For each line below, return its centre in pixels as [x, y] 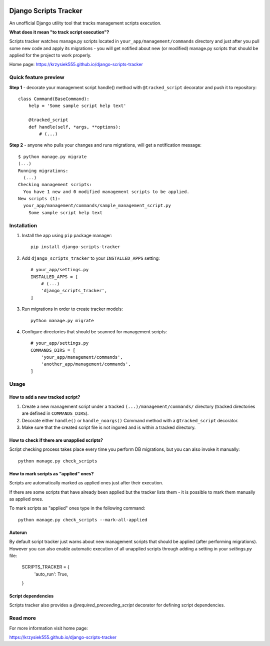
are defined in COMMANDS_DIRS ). [55, 413]
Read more [23, 618]
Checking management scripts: [55, 185]
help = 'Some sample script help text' [77, 106]
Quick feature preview [37, 78]
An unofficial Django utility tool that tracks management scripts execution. [85, 23]
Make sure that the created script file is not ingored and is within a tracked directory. [109, 427]
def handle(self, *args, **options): [74, 127]
